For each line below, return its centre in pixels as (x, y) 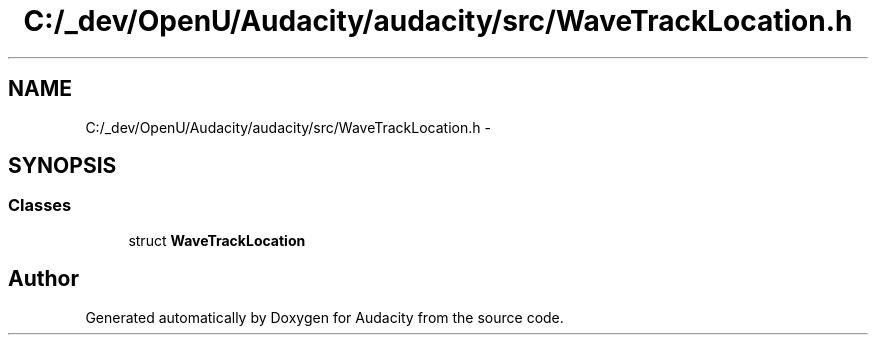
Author (43, 279)
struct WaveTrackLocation (217, 240)
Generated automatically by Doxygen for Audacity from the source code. (324, 317)
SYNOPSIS (62, 166)
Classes (40, 205)
